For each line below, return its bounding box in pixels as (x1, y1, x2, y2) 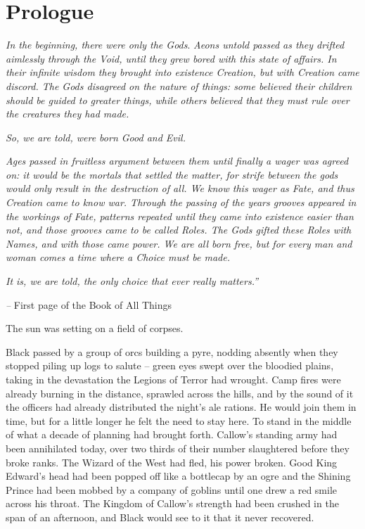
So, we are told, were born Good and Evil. (6, 129, 186, 144)
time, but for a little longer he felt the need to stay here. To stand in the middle (6, 413, 352, 428)
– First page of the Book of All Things (6, 297, 172, 312)
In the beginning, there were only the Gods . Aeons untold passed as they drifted (6, 37, 345, 52)
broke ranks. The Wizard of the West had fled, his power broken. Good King (6, 454, 338, 469)
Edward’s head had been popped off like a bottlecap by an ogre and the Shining (6, 469, 351, 483)
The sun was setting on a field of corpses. (6, 321, 184, 336)
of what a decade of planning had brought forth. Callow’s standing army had (6, 427, 338, 442)
